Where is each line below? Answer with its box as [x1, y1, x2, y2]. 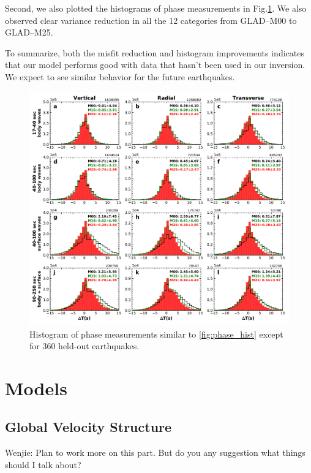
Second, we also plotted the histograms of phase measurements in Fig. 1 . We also [5, 2, 307, 14]
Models [5, 375, 67, 400]
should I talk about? [5, 458, 81, 471]
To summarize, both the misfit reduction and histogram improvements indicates [5, 46, 304, 59]
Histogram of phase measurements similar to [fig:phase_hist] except [29, 327, 283, 340]
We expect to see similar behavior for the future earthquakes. [5, 70, 235, 83]
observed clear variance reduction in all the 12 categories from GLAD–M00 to [5, 13, 297, 26]
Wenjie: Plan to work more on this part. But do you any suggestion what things [5, 446, 305, 459]
